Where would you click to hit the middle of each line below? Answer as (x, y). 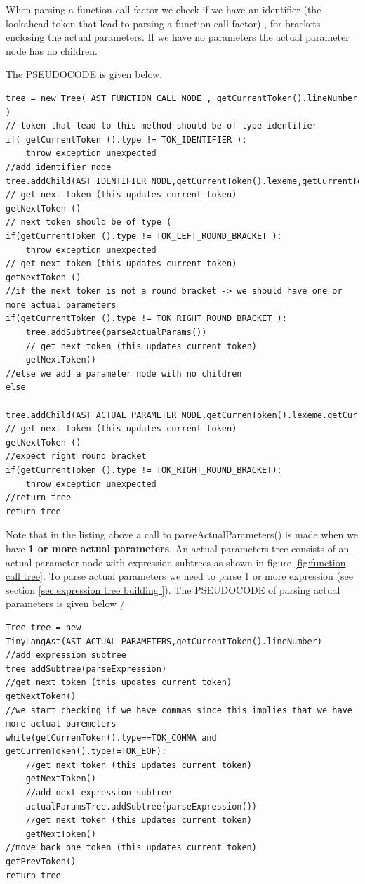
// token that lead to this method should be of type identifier (161, 126)
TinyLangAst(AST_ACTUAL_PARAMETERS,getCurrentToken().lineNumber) (164, 641)
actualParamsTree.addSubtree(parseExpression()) (141, 806)
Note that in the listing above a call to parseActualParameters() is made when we (182, 534)
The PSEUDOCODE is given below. (84, 74)
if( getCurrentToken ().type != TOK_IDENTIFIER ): (126, 139)
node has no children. (52, 50)
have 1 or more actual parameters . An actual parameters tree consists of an (178, 548)
